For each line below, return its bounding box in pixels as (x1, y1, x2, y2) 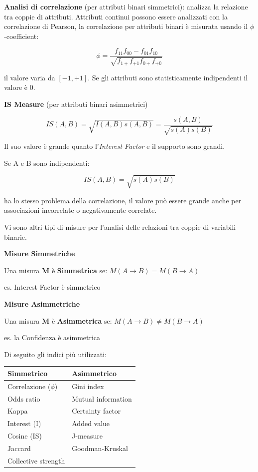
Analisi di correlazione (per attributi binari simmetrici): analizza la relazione (4, 1, 248, 11)
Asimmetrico (72, 368, 117, 378)
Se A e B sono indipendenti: (4, 157, 90, 168)
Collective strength (7, 455, 65, 466)
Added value (72, 418, 110, 429)
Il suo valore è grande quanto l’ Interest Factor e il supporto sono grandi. (4, 141, 225, 151)
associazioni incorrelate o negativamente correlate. (4, 205, 157, 215)
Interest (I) (7, 418, 41, 429)
